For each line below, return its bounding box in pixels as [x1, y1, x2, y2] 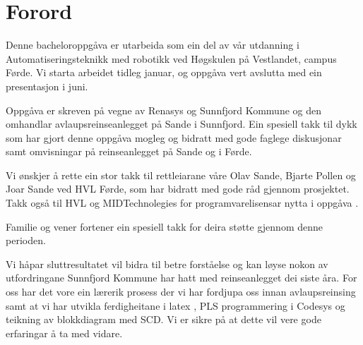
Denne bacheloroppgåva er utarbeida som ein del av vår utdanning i [6, 37, 299, 52]
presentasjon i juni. [6, 78, 88, 93]
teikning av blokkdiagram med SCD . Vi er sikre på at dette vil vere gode [6, 312, 321, 327]
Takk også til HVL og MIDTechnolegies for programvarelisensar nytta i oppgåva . [6, 195, 359, 210]
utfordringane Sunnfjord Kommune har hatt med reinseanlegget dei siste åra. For [6, 270, 357, 285]
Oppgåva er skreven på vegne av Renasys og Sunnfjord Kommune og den [6, 102, 322, 117]
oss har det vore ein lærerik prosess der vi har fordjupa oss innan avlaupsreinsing [6, 284, 356, 299]
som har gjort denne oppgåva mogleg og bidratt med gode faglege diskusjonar [6, 130, 342, 145]
